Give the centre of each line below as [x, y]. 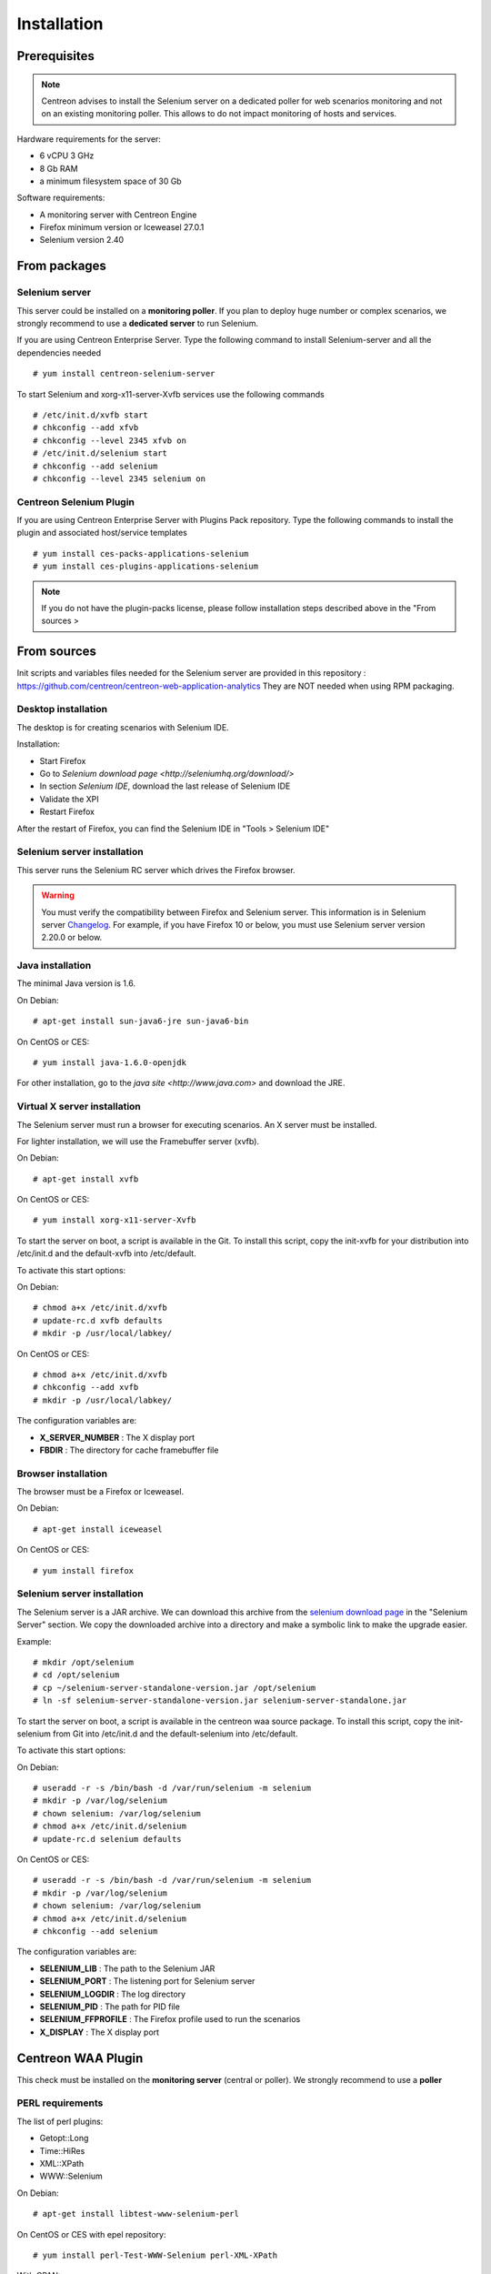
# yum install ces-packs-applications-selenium [141, 553]
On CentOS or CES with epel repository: [91, 2234]
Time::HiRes [62, 2150]
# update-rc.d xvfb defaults [98, 1320]
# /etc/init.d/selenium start [100, 453]
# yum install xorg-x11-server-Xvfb [115, 1220]
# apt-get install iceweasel [98, 1529]
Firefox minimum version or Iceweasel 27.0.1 [122, 227]
